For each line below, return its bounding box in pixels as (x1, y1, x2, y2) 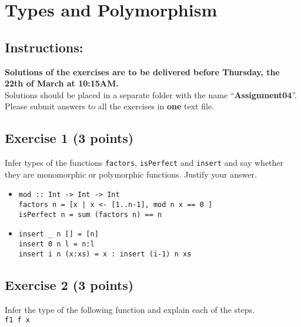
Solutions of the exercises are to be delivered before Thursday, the (5, 65, 280, 78)
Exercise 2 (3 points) (5, 275, 134, 293)
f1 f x (5, 316, 30, 325)
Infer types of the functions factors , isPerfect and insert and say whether (5, 156, 284, 169)
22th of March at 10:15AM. (5, 77, 119, 89)
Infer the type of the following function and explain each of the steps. (5, 303, 255, 315)
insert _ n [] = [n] (18, 230, 99, 239)
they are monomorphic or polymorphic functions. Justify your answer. (5, 168, 257, 180)
